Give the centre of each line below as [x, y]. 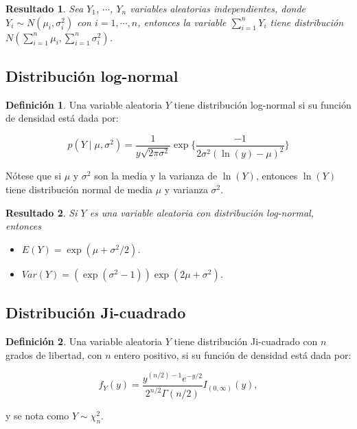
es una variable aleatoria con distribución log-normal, [202, 212]
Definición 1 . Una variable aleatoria [84, 104]
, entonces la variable [182, 22]
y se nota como [37, 416]
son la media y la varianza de [156, 176]
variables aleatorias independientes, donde [218, 8]
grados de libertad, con [54, 354]
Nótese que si [34, 176]
